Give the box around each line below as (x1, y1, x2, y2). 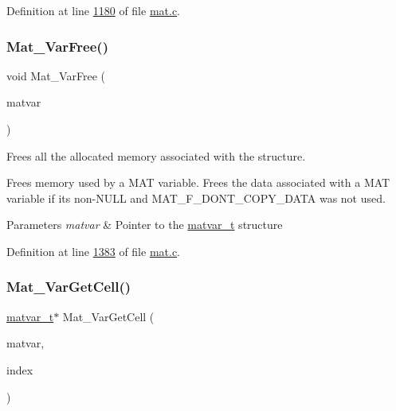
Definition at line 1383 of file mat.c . (6, 242, 181, 259)
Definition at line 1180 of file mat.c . (6, 2, 181, 18)
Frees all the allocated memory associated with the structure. (6, 147, 306, 164)
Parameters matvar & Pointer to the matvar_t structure (6, 216, 283, 233)
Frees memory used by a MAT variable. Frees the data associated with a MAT (6, 174, 390, 191)
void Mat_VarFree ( (6, 67, 105, 83)
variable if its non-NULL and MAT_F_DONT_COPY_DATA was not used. (6, 189, 386, 206)
